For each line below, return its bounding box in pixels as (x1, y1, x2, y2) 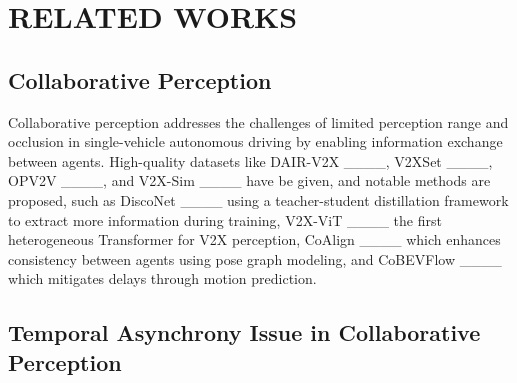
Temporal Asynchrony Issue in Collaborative (8, 317, 481, 348)
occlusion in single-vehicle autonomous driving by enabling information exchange (8, 131, 503, 152)
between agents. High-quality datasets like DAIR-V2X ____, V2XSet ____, (8, 150, 493, 171)
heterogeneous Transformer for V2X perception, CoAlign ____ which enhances (8, 229, 501, 250)
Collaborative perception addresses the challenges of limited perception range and (8, 111, 509, 132)
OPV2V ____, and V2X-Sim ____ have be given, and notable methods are (8, 170, 491, 191)
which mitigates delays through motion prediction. (8, 268, 317, 289)
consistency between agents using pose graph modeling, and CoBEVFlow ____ (8, 248, 502, 269)
